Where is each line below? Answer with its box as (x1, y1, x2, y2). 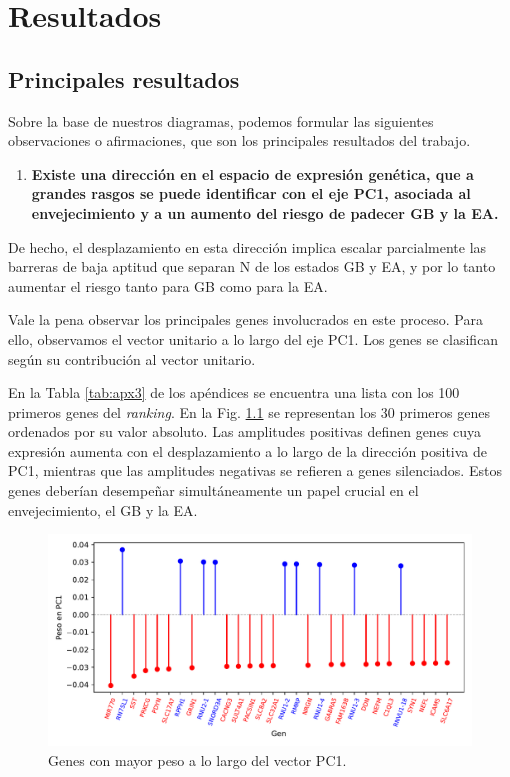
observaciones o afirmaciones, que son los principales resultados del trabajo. (8, 130, 471, 151)
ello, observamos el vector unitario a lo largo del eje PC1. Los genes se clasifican (8, 328, 499, 349)
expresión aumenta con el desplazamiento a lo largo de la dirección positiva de (8, 440, 488, 461)
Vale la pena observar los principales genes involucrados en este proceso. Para (8, 309, 483, 330)
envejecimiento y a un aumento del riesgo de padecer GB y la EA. (31, 202, 499, 223)
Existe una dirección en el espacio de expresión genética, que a (31, 163, 474, 184)
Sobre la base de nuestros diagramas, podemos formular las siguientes (8, 110, 434, 131)
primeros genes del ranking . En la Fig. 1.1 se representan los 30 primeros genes (8, 401, 490, 422)
